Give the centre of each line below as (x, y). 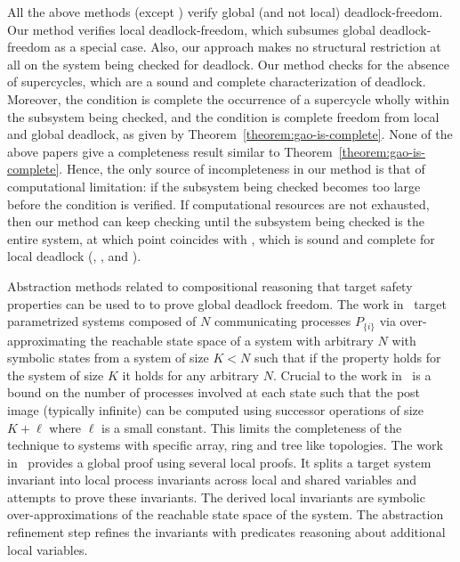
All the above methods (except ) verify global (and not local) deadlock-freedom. (225, 12)
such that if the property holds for (347, 358)
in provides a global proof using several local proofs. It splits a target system (219, 462)
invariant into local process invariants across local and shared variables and (212, 480)
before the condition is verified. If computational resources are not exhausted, (218, 204)
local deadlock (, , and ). (74, 256)
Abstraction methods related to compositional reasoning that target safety (210, 285)
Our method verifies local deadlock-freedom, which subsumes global (191, 29)
